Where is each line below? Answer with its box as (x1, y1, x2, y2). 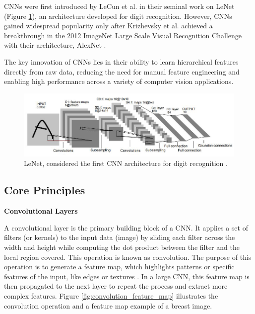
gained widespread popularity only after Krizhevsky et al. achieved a (4, 20, 213, 31)
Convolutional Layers (4, 206, 78, 216)
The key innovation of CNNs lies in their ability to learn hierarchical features (4, 56, 239, 67)
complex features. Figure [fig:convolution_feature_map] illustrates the (4, 291, 218, 301)
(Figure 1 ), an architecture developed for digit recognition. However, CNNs (4, 10, 232, 21)
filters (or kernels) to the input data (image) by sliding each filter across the (4, 232, 235, 242)
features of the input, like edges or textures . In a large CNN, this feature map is (4, 271, 250, 281)
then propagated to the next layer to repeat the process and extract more (4, 281, 228, 291)
